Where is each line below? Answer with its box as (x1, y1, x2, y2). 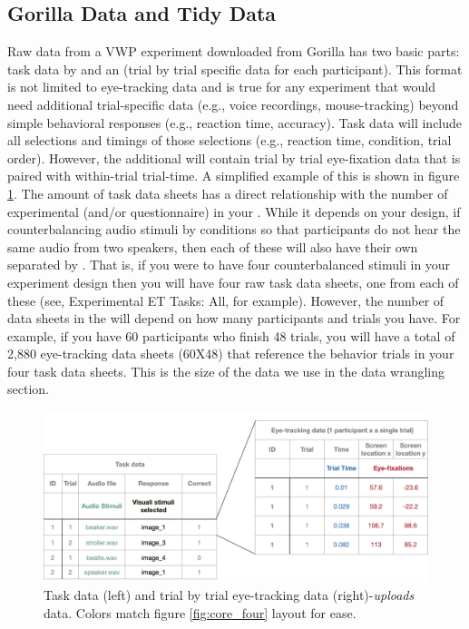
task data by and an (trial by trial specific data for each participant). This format (7, 59, 463, 78)
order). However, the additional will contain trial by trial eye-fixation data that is (7, 148, 461, 167)
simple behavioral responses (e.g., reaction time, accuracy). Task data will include (7, 113, 463, 132)
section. (7, 379, 49, 398)
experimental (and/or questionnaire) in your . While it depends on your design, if (7, 201, 461, 221)
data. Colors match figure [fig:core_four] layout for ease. (44, 604, 357, 623)
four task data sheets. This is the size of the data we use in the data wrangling (7, 361, 445, 380)
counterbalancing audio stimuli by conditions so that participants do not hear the (7, 220, 461, 239)
